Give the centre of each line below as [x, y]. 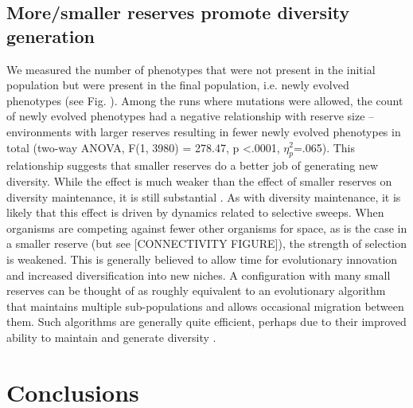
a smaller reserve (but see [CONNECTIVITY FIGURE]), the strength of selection [207, 243]
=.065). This [324, 147]
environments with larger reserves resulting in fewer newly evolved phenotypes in [204, 131]
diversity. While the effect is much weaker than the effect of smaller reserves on [199, 180]
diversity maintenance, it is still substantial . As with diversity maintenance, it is [204, 196]
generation [51, 35]
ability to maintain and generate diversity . [111, 337]
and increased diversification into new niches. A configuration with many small [199, 275]
